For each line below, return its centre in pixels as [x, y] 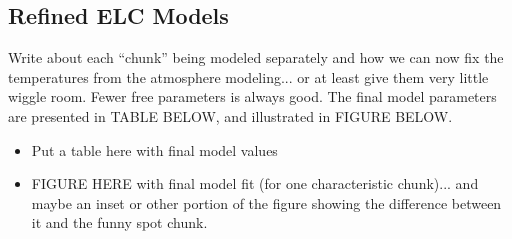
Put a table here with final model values [154, 149]
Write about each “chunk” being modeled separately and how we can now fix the [256, 57]
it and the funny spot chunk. [119, 222]
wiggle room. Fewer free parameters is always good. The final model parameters [252, 96]
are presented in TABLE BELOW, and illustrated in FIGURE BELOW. [230, 115]
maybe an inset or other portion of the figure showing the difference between [266, 202]
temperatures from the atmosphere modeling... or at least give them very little [248, 76]
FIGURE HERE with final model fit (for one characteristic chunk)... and [255, 183]
